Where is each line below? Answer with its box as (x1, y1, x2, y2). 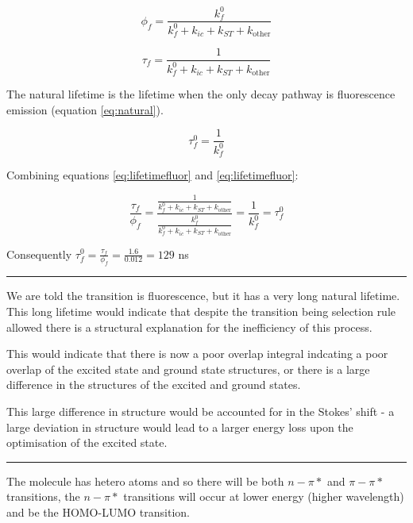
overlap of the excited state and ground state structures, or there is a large (6, 360, 370, 377)
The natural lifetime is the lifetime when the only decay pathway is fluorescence (6, 86, 396, 102)
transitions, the (6, 488, 80, 505)
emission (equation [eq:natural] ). (6, 101, 164, 117)
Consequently (6, 245, 72, 262)
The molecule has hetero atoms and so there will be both (6, 472, 284, 489)
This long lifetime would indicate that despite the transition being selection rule (6, 302, 396, 319)
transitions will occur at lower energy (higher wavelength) (123, 488, 404, 505)
